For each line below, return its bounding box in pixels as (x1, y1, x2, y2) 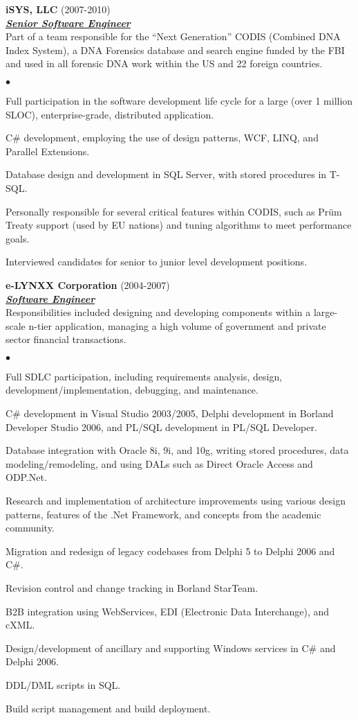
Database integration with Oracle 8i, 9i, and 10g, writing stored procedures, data (6, 443, 349, 457)
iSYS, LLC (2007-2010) (6, 2, 111, 16)
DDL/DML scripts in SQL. (6, 677, 121, 692)
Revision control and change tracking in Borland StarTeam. (6, 581, 258, 595)
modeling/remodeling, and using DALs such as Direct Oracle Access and (6, 456, 313, 471)
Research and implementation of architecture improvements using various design (6, 493, 346, 508)
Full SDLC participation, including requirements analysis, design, (6, 369, 283, 383)
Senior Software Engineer (6, 15, 131, 30)
